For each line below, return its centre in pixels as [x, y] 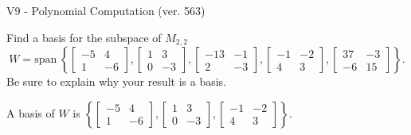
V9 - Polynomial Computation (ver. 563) [106, 10]
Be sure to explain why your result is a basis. [117, 81]
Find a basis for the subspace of [84, 37]
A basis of [31, 112]
